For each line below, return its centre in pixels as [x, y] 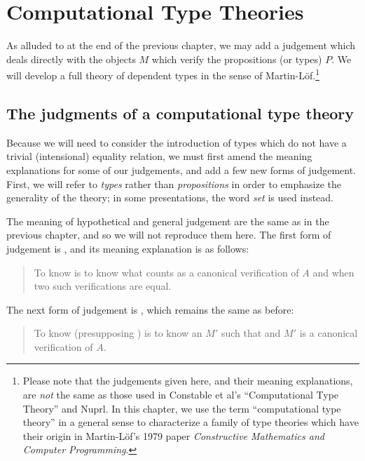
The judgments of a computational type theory [180, 113]
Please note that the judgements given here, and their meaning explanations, [188, 381]
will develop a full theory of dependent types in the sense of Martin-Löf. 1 [163, 74]
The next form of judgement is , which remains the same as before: [150, 309]
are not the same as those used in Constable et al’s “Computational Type [181, 395]
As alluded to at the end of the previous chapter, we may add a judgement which [181, 45]
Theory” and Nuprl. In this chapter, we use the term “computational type [182, 408]
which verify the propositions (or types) [237, 59]
